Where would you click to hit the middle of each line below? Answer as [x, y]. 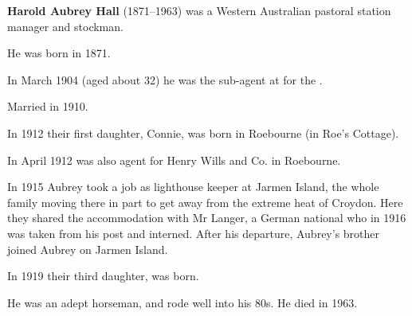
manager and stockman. [65, 26]
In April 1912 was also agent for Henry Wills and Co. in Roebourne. [174, 160]
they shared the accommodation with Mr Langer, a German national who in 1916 [207, 218]
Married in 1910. [48, 106]
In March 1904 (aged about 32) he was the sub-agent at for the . [165, 79]
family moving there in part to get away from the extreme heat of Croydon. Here [205, 202]
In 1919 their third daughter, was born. [103, 276]
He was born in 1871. [59, 53]
